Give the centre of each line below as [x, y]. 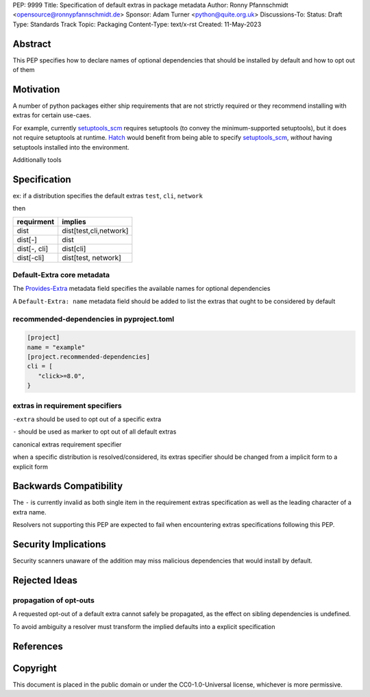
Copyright [35, 668]
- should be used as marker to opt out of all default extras [95, 432]
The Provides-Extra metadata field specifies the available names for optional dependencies [141, 289]
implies [74, 222]
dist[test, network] [91, 257]
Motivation [36, 89]
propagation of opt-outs [54, 600]
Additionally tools [37, 160]
